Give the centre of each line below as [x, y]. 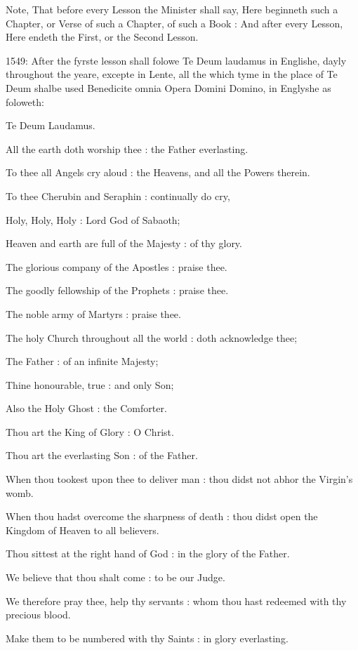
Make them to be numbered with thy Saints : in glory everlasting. [147, 638]
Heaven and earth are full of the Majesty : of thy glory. [124, 243]
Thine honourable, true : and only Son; [90, 384]
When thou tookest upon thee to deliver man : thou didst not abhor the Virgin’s [179, 479]
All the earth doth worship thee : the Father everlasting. [127, 148]
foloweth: [25, 101]
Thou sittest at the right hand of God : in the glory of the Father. [148, 553]
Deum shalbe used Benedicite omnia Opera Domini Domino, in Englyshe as [168, 87]
